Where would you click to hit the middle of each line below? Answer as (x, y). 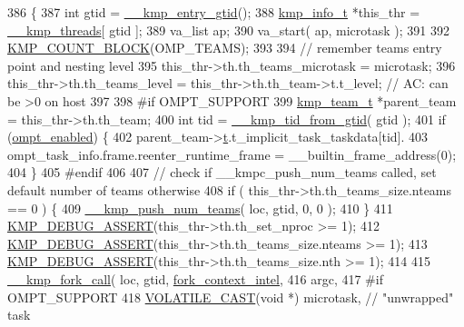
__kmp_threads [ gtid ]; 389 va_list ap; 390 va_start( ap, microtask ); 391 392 (228, 30)
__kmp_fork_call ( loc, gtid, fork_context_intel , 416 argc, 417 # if (195, 278)
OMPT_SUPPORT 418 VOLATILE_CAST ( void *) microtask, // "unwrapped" (231, 297)
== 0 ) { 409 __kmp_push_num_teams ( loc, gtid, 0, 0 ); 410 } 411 (200, 208)
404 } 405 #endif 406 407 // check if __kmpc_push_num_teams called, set (222, 172)
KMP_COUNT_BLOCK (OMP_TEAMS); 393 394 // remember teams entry (225, 48)
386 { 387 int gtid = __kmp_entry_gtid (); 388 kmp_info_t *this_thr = (214, 12)
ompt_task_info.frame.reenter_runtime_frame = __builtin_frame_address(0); (232, 154)
